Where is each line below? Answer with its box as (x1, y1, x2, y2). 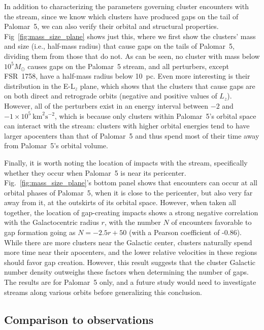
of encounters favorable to (171, 217, 252, 227)
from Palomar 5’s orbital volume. (4, 140, 108, 151)
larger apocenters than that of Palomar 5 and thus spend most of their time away (4, 130, 259, 141)
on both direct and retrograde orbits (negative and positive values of (4, 90, 217, 101)
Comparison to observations (4, 311, 154, 327)
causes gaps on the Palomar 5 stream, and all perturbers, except (27, 60, 229, 71)
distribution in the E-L (4, 80, 75, 91)
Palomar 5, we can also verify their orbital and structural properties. (4, 21, 219, 31)
